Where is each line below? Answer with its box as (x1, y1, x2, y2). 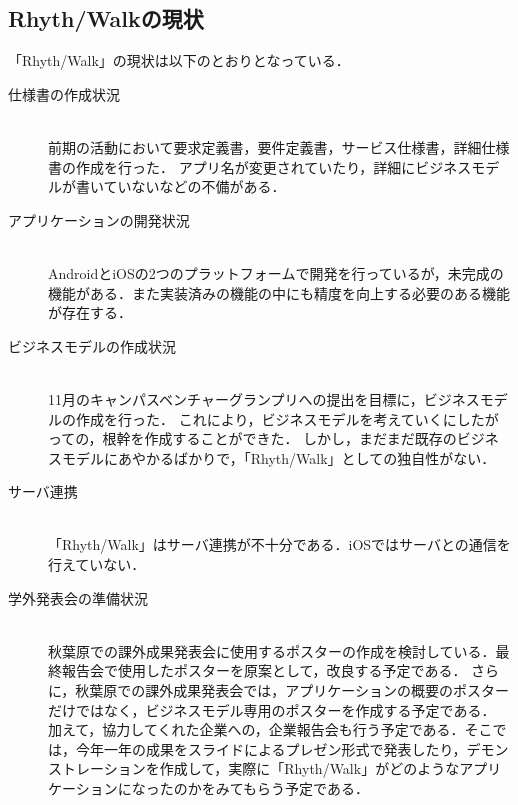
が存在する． (48, 302, 132, 323)
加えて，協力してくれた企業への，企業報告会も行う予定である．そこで (48, 719, 507, 740)
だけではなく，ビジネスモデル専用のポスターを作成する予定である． (48, 699, 496, 720)
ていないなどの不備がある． (103, 176, 286, 197)
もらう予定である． (243, 778, 369, 799)
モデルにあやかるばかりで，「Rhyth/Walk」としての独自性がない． (61, 447, 496, 468)
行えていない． (48, 554, 146, 575)
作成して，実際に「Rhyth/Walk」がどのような (159, 758, 460, 779)
